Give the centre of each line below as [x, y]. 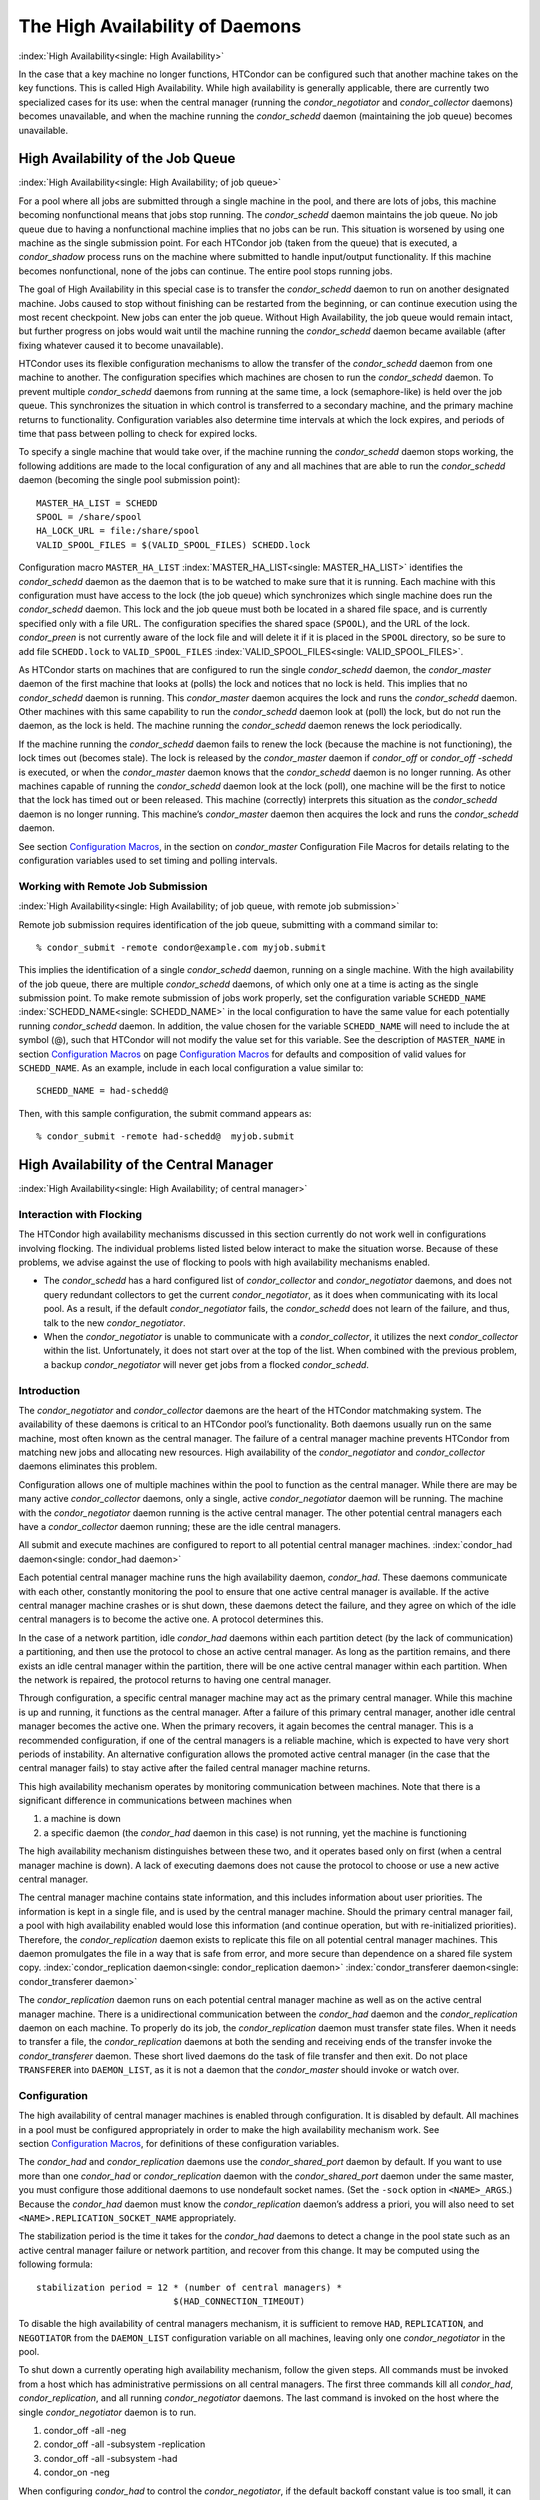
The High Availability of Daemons [160, 26]
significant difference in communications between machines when [155, 1801]
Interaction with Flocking [80, 1214]
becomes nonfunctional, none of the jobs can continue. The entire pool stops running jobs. [205, 271]
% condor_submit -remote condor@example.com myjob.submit [181, 947]
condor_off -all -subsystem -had [110, 2458]
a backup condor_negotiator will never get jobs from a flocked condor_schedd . [206, 1364]
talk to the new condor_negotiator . [114, 1322]
